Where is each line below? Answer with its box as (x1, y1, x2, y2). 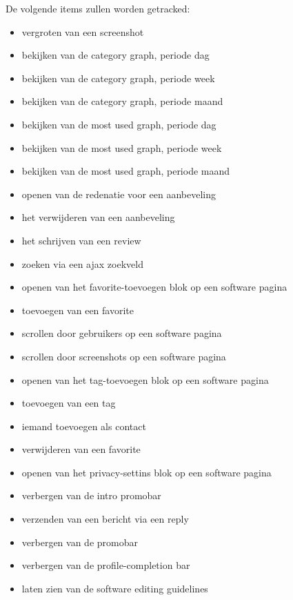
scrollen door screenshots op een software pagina (21, 349, 226, 363)
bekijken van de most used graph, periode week (21, 140, 222, 155)
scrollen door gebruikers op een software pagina (21, 326, 222, 340)
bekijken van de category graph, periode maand (21, 94, 223, 108)
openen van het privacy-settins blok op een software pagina (21, 465, 272, 479)
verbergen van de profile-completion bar (21, 558, 190, 572)
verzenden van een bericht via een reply (21, 512, 189, 526)
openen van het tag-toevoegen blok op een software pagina (21, 372, 269, 387)
